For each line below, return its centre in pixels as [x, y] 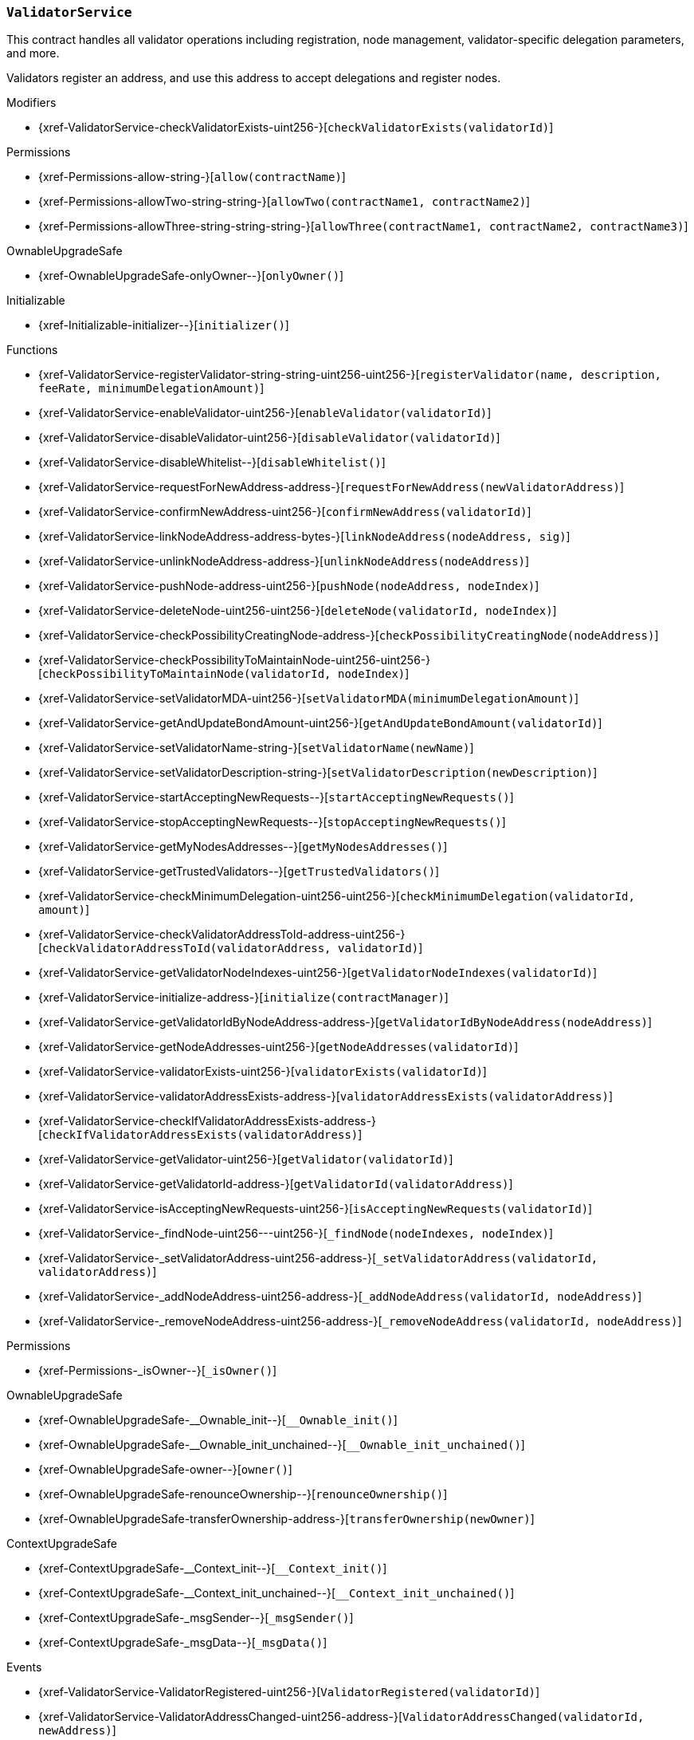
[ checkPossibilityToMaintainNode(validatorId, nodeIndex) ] [224, 674]
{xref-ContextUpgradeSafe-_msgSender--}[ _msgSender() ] [196, 1618]
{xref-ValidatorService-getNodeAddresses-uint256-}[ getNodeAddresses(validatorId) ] [278, 1047]
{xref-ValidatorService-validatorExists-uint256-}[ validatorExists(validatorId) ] [263, 1072]
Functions [32, 350]
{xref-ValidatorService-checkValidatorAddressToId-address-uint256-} [222, 935]
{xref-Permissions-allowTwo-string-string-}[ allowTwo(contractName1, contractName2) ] [284, 202]
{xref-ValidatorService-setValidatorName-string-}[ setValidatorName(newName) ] [256, 748]
